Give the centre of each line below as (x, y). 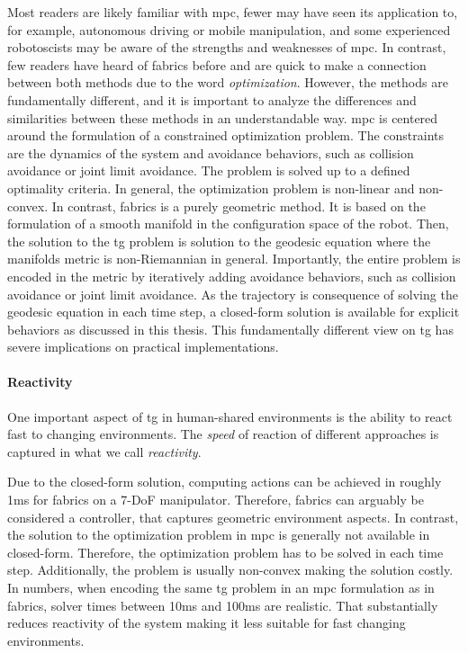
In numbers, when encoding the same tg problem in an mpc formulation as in (221, 588)
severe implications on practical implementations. (143, 347)
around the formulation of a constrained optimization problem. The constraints (226, 135)
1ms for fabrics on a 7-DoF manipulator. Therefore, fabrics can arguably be (216, 500)
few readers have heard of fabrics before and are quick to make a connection (217, 64)
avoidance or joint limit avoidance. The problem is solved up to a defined (209, 170)
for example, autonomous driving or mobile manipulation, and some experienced (229, 29)
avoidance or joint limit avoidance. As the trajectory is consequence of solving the (233, 294)
